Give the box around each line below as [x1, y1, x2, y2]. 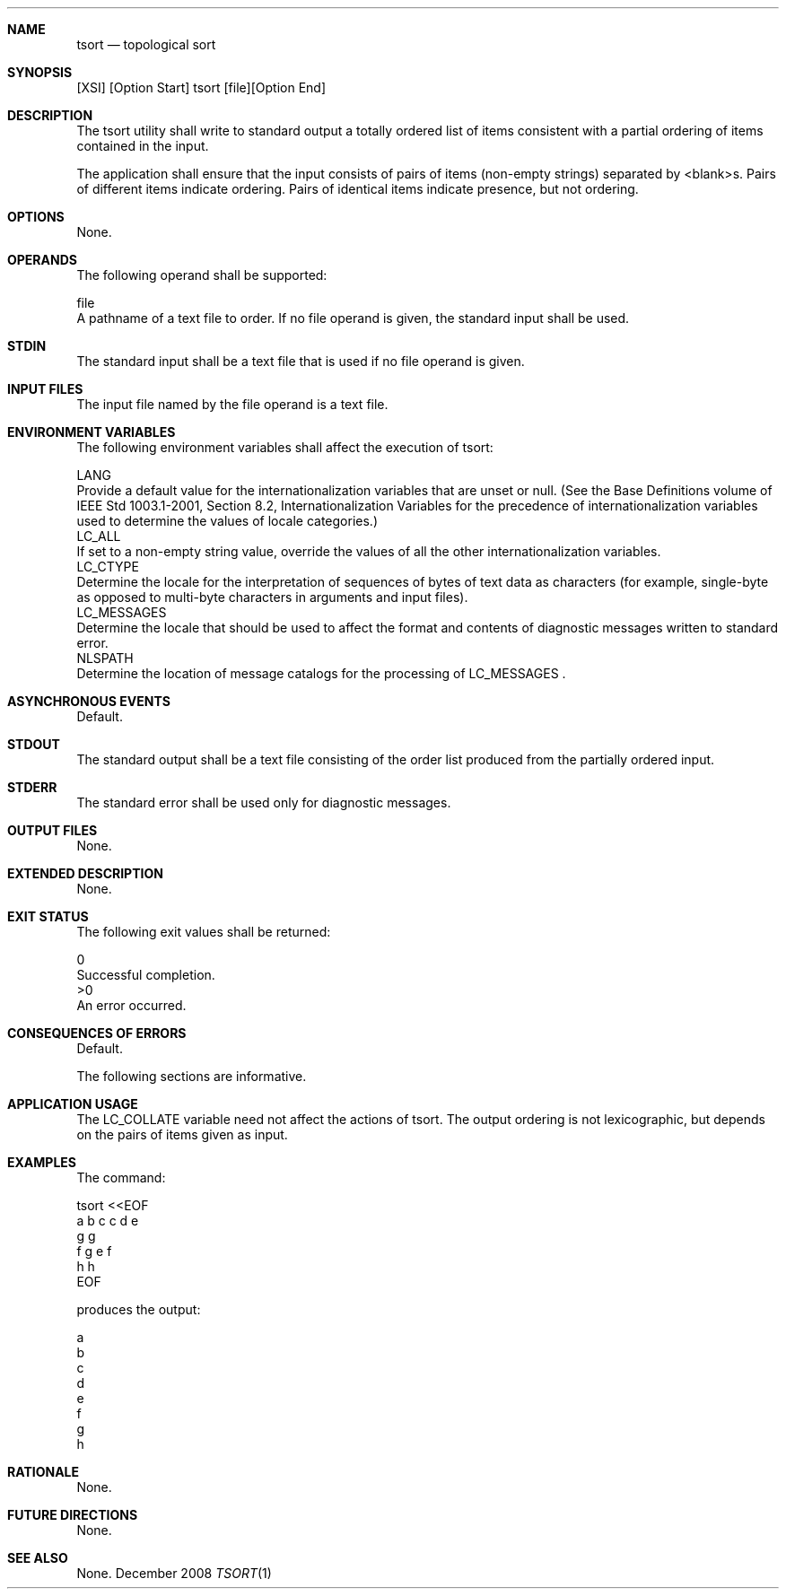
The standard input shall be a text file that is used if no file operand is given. [76, 353, 525, 369]
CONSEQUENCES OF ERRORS [7, 1025, 187, 1041]
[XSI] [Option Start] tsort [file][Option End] [76, 80, 326, 95]
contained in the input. [76, 138, 209, 153]
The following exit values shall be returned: [76, 924, 331, 939]
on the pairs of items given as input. [76, 1127, 288, 1142]
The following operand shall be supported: [76, 267, 327, 283]
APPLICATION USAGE [7, 1096, 138, 1112]
